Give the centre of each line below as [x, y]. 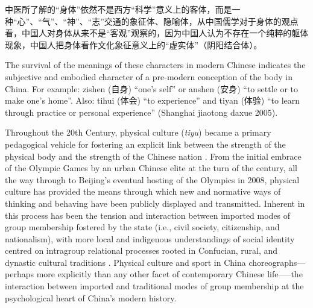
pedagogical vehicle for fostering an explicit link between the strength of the [145, 144]
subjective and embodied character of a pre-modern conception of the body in [149, 76]
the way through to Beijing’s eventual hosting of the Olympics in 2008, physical [152, 179]
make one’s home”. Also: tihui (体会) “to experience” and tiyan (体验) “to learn [153, 100]
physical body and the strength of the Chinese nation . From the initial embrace [153, 156]
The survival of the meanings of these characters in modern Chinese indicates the [155, 65]
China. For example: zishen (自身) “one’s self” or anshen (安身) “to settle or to [151, 88]
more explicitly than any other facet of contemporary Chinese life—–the [169, 274]
